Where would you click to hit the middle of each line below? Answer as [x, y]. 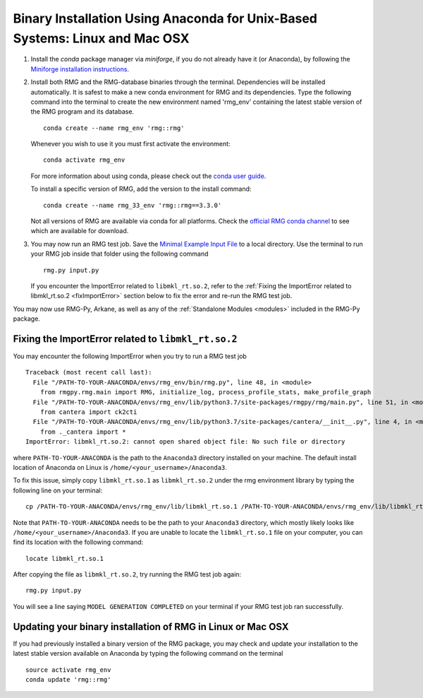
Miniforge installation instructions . [80, 69]
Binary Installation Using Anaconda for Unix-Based [165, 18]
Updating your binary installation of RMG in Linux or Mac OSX [151, 626]
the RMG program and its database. [82, 112]
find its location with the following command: [78, 542]
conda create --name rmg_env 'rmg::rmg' [114, 128]
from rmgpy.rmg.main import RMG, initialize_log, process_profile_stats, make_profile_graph [206, 392]
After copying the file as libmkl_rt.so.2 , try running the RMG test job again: [127, 574]
